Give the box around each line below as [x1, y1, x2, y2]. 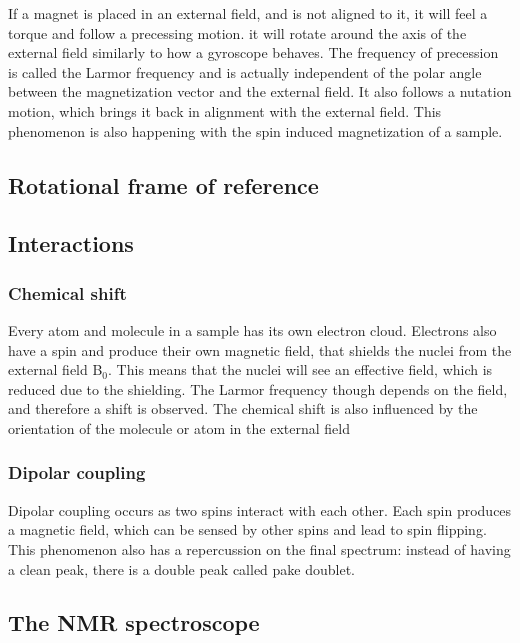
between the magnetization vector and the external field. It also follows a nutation [8, 81, 512, 102]
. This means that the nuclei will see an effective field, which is [108, 359, 493, 380]
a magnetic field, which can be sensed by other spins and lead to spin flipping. [8, 519, 487, 540]
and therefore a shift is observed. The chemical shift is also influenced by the [8, 398, 478, 419]
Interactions [8, 228, 134, 259]
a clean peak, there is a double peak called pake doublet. [8, 558, 356, 579]
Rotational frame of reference [8, 169, 319, 200]
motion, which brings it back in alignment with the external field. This [8, 100, 442, 121]
